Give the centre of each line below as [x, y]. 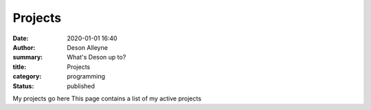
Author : [24, 47]
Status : [23, 86]
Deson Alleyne [87, 47]
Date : [21, 38]
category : [27, 77]
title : [20, 67]
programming [86, 77]
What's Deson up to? [97, 57]
